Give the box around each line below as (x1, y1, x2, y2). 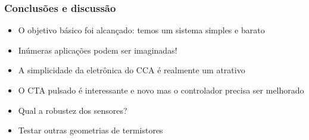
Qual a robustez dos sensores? (18, 104, 127, 116)
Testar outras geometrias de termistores (18, 124, 163, 136)
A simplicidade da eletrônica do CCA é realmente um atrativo (18, 64, 245, 76)
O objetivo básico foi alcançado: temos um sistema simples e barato (18, 24, 265, 36)
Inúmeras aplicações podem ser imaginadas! (18, 43, 177, 56)
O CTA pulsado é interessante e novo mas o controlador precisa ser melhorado (18, 84, 304, 96)
